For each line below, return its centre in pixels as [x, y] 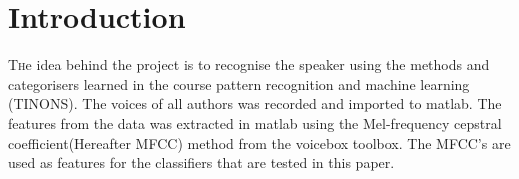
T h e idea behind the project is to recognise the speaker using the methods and [249, 64]
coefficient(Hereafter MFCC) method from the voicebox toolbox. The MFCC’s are [259, 142]
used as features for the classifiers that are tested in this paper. [201, 162]
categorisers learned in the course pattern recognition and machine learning [239, 83]
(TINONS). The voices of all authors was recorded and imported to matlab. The [255, 103]
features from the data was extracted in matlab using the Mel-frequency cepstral [255, 122]
